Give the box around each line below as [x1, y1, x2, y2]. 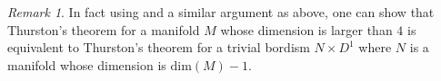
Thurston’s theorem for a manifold [7, 20, 200, 39]
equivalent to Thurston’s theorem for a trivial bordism [7, 38, 310, 57]
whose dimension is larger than [220, 20, 393, 39]
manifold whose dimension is [7, 55, 166, 74]
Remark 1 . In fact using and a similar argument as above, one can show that [7, 3, 435, 21]
